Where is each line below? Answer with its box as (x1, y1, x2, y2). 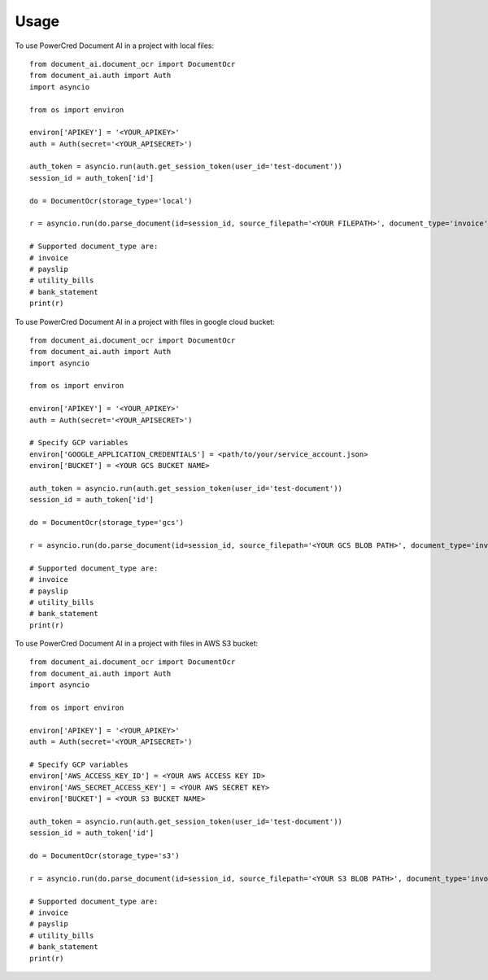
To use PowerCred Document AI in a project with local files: (15, 41, 215, 50)
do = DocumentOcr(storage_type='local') (29, 196, 193, 205)
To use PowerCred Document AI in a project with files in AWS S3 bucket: (15, 639, 259, 649)
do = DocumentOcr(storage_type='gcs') (29, 518, 185, 527)
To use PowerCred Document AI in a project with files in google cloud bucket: (15, 317, 276, 326)
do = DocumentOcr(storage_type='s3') (29, 851, 181, 860)
